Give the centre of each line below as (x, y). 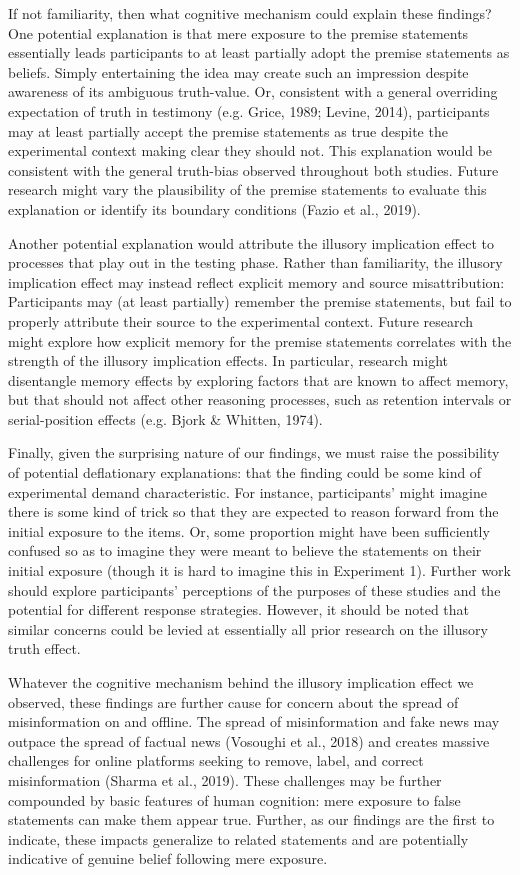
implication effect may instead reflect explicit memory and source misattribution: (256, 281)
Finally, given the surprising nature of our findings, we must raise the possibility (254, 452)
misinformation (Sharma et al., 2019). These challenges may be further (225, 779)
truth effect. (44, 648)
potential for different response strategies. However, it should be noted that (239, 609)
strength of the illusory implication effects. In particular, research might (228, 360)
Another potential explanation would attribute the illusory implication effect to (251, 242)
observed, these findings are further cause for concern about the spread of (233, 701)
